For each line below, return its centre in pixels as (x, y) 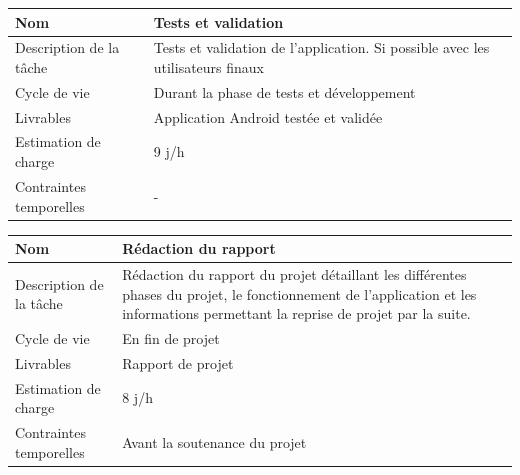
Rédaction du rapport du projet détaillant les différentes (294, 273)
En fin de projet (171, 337)
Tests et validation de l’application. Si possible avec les (321, 47)
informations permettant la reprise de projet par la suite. (296, 313)
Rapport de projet (178, 362)
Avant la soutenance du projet (214, 441)
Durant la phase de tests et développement (284, 91)
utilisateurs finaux (209, 66)
